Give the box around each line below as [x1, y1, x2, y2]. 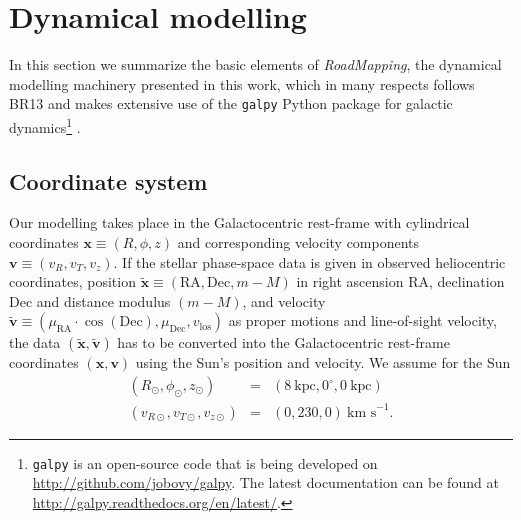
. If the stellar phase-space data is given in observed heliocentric [113, 251, 506, 272]
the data [9, 332, 61, 353]
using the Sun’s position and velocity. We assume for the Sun [135, 352, 511, 373]
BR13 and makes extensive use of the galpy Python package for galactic [9, 93, 453, 114]
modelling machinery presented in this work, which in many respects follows [9, 73, 475, 94]
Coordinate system [9, 165, 208, 196]
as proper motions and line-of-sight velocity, [228, 310, 497, 331]
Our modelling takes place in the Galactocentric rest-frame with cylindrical [9, 212, 470, 233]
